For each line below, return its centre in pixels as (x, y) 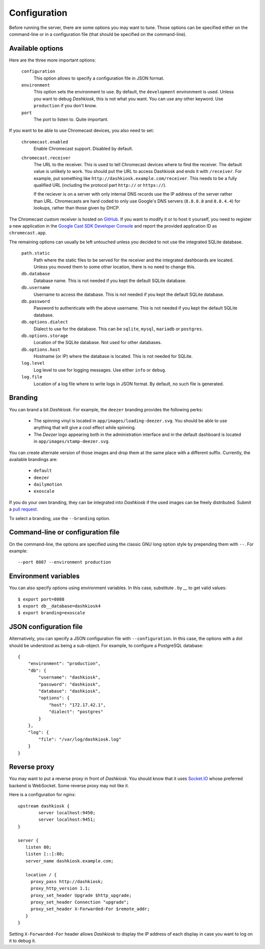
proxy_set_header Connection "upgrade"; (80, 902)
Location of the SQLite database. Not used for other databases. (98, 343)
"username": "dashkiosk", (69, 677)
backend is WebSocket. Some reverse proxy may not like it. (69, 785)
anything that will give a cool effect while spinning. (85, 428)
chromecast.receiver (46, 158)
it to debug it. (23, 941)
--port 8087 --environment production (65, 562)
